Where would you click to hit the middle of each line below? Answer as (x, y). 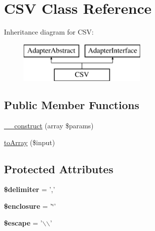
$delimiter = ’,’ (30, 189)
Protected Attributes (59, 169)
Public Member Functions (72, 105)
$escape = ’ (23, 222)
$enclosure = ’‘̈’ (30, 206)
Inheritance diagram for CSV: (49, 32)
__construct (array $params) (49, 126)
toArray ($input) (30, 142)
